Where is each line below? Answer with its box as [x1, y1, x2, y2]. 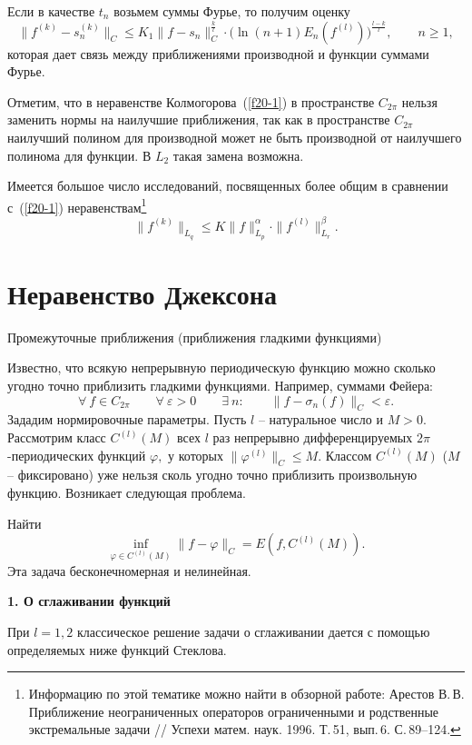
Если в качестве [7, 2, 95, 20]
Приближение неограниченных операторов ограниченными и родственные [28, 701, 439, 720]
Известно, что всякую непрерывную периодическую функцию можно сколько [7, 358, 436, 377]
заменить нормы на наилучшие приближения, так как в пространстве [7, 110, 390, 129]
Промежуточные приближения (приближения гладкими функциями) [7, 327, 382, 346]
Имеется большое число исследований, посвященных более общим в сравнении [7, 176, 448, 195]
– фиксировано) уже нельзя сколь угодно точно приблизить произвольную [7, 465, 418, 484]
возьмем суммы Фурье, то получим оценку [113, 2, 350, 20]
